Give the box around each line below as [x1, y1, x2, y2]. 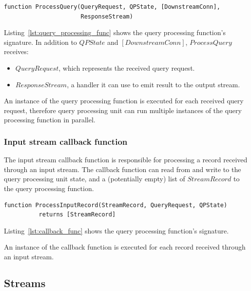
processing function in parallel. [4, 115, 96, 125]
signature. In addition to [4, 37, 77, 47]
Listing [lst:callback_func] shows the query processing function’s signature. [4, 225, 229, 235]
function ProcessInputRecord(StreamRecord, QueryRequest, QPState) [4, 201, 228, 209]
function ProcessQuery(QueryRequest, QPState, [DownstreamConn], [4, 3, 220, 10]
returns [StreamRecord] [39, 211, 116, 218]
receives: [4, 46, 29, 57]
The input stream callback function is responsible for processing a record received [4, 155, 248, 165]
